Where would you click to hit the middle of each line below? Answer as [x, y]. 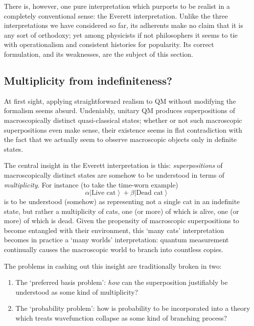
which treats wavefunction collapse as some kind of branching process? [121, 318]
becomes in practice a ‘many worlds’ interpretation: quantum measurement [116, 240]
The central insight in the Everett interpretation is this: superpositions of [113, 165]
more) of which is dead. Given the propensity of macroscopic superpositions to [122, 221]
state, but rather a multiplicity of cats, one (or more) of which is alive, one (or [122, 211]
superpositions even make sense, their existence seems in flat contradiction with [123, 129]
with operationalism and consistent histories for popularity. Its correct [109, 44]
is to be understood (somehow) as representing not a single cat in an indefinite [122, 201]
